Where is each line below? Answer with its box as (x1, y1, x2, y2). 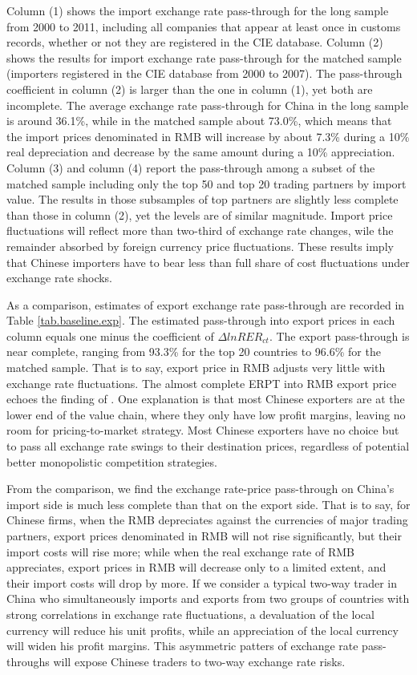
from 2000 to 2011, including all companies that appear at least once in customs (6, 18, 401, 34)
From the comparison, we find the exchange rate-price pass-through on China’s (6, 480, 395, 497)
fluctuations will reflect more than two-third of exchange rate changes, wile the (6, 222, 394, 239)
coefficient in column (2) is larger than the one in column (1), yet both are (6, 80, 373, 97)
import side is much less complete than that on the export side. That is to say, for (6, 495, 411, 512)
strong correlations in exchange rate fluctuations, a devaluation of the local (6, 605, 374, 622)
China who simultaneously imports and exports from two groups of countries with (6, 590, 410, 607)
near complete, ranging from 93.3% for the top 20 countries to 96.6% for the (6, 343, 381, 360)
